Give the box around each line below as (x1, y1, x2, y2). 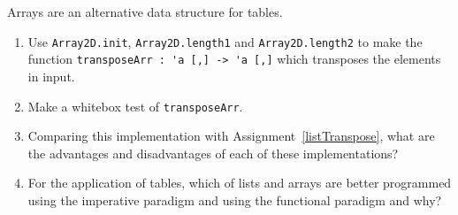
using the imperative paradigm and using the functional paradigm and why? (27, 190, 442, 209)
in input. (27, 66, 75, 85)
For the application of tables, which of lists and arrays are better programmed (27, 173, 452, 192)
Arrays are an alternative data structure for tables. (7, 3, 283, 20)
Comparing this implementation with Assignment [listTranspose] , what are (27, 127, 435, 145)
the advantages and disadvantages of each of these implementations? (27, 143, 399, 162)
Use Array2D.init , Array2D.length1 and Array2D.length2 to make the (27, 32, 423, 50)
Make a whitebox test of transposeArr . (27, 96, 243, 115)
